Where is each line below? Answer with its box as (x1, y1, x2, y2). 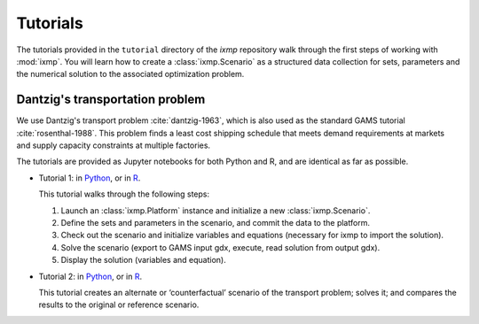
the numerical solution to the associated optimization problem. (16, 69, 245, 80)
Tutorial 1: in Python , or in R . (38, 173, 141, 183)
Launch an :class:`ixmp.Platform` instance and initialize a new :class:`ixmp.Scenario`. (60, 204, 371, 216)
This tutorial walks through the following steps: (38, 189, 210, 199)
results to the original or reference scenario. (38, 299, 200, 310)
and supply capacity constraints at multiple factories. (16, 140, 211, 150)
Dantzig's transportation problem (16, 92, 206, 107)
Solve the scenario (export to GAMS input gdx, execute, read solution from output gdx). (60, 242, 381, 252)
